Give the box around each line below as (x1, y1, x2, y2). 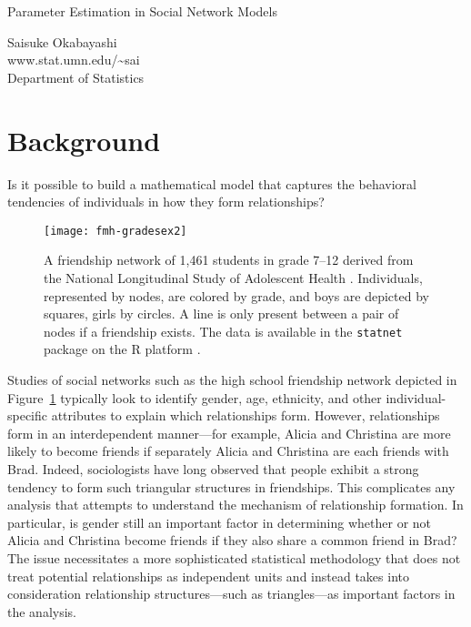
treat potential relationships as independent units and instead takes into (7, 566, 409, 585)
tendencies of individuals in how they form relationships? (7, 192, 325, 211)
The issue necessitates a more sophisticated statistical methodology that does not (7, 548, 461, 567)
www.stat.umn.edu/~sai (7, 50, 140, 69)
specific (7, 406, 48, 425)
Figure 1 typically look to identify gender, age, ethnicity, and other (7, 388, 382, 407)
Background (7, 121, 161, 158)
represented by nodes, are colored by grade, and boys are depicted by (44, 286, 429, 305)
